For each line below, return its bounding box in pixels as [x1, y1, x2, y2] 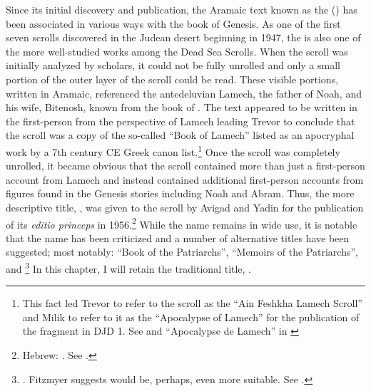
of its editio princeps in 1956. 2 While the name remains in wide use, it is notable [6, 214, 357, 231]
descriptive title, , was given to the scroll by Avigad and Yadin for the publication [6, 199, 364, 214]
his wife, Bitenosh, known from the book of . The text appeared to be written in [6, 100, 357, 115]
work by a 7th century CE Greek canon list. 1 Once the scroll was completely [6, 142, 340, 159]
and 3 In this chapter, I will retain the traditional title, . [6, 259, 252, 276]
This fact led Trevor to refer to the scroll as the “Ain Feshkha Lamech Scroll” [22, 296, 362, 311]
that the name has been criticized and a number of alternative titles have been [6, 230, 350, 245]
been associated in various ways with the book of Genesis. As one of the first [6, 16, 341, 31]
